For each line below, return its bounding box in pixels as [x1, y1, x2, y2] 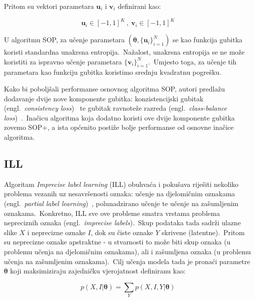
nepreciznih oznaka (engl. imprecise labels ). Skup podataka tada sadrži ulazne [4, 217, 241, 228]
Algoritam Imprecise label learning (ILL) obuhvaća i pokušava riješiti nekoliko [4, 179, 239, 189]
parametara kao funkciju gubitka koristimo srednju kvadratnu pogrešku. [4, 67, 222, 77]
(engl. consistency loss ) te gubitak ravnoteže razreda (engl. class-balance [4, 103, 227, 113]
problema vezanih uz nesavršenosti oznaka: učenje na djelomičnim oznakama [4, 188, 235, 199]
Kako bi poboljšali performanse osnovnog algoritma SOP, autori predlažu [4, 84, 225, 94]
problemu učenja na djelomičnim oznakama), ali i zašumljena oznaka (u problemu [4, 246, 251, 256]
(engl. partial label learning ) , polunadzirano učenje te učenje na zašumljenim [4, 198, 239, 209]
